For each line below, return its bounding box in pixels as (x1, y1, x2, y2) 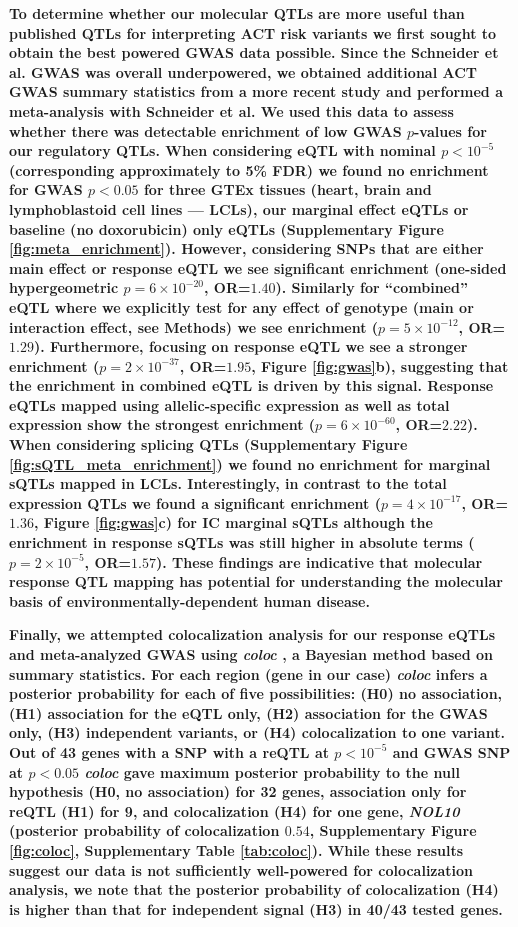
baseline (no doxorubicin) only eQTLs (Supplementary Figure (9, 218, 444, 239)
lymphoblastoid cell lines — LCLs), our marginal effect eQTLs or (9, 198, 469, 219)
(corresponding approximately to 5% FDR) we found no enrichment (9, 159, 489, 180)
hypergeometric (9, 277, 119, 298)
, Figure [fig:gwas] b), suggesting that (251, 355, 509, 376)
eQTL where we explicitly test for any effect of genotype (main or (9, 296, 474, 317)
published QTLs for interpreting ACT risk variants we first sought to (9, 22, 497, 43)
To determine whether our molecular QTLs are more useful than (9, 3, 465, 23)
